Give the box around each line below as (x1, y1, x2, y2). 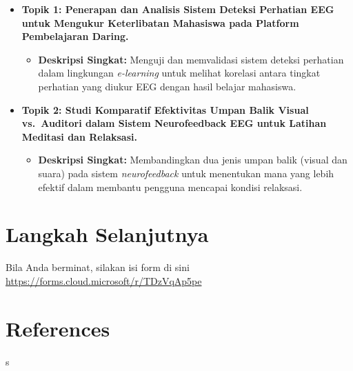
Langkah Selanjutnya (6, 220, 209, 248)
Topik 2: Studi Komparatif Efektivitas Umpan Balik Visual (21, 102, 309, 117)
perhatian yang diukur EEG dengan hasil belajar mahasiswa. (38, 79, 296, 93)
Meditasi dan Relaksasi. (21, 129, 137, 143)
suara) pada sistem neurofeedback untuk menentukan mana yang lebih (38, 166, 334, 180)
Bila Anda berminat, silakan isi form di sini (6, 260, 190, 274)
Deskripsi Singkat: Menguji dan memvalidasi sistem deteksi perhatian (38, 52, 344, 66)
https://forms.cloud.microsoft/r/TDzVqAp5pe (6, 273, 202, 288)
